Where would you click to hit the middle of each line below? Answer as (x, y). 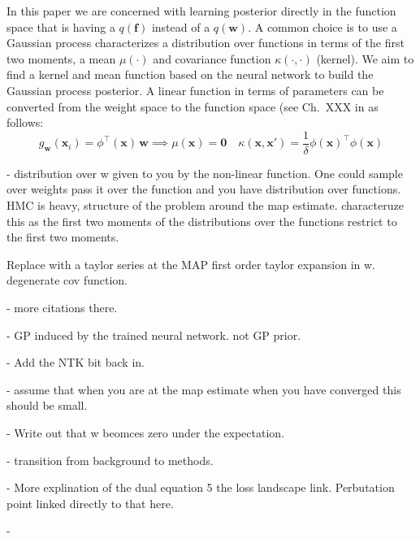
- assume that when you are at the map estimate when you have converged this (204, 389)
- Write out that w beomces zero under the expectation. (146, 432)
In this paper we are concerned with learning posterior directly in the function (201, 11)
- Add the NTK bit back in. (76, 362)
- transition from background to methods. (110, 460)
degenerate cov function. (67, 280)
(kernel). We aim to (365, 58)
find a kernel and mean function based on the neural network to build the (190, 74)
